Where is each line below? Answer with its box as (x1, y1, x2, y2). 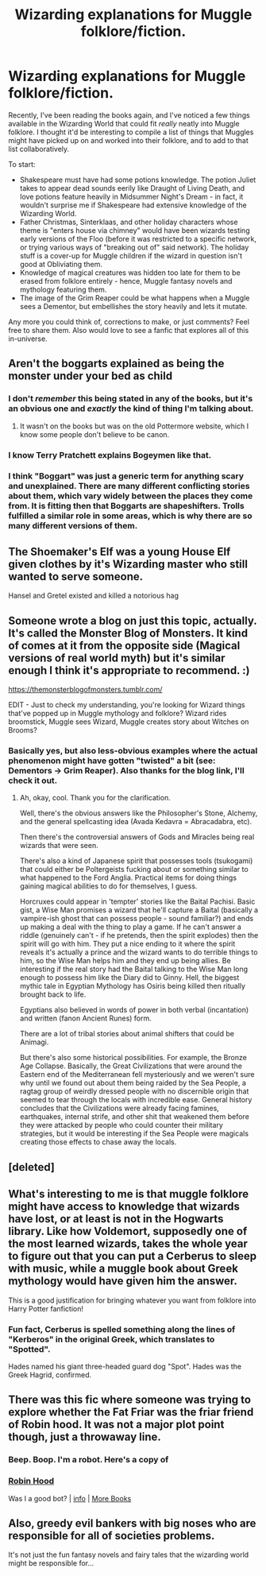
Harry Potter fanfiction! (8, 1303, 84, 1313)
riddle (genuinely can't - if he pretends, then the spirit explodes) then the (19, 931, 259, 940)
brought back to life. (19, 989, 87, 999)
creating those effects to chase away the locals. (19, 1137, 177, 1147)
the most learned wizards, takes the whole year (8, 1237, 248, 1251)
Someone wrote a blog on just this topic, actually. (8, 614, 257, 627)
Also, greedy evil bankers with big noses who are (8, 1516, 256, 1530)
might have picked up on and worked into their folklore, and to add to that (8, 135, 249, 145)
